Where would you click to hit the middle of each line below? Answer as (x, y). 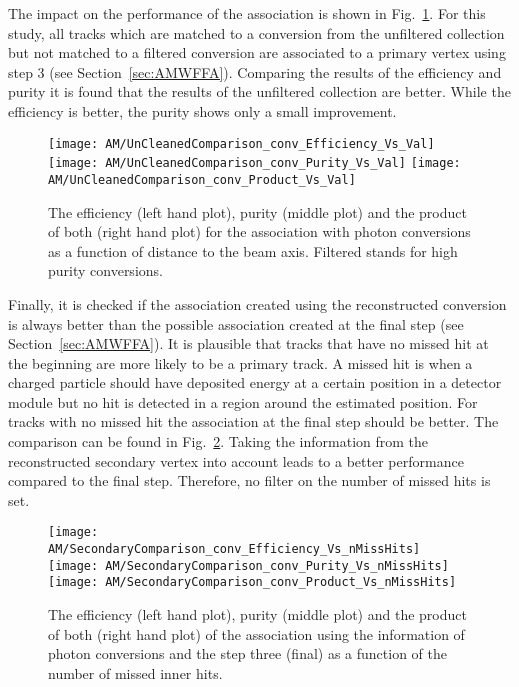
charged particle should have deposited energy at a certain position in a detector (255, 382)
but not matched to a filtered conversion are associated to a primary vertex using (257, 52)
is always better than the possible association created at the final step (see (236, 323)
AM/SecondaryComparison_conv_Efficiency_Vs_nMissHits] (234, 549)
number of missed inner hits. (135, 672)
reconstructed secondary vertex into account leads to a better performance (236, 460)
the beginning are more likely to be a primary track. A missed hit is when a (240, 362)
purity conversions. (105, 270)
